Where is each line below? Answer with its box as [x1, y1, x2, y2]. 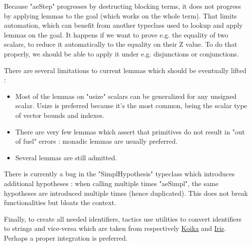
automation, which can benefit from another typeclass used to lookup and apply [4, 20, 243, 30]
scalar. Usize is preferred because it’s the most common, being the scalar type [15, 100, 248, 111]
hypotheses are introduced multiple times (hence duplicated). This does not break [4, 188, 248, 198]
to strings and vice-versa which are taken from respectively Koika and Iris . [4, 223, 226, 233]
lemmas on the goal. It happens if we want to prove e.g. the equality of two [4, 29, 228, 39]
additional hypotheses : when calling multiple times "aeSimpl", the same [4, 178, 218, 188]
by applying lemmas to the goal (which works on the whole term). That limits [4, 10, 237, 20]
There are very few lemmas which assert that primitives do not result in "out [15, 126, 245, 136]
